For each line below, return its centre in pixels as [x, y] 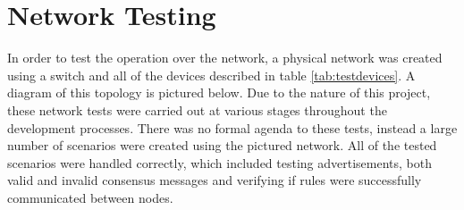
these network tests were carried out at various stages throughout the [197, 109]
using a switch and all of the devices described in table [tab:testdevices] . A [211, 75]
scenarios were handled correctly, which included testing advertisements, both [220, 162]
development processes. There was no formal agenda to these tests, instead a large [232, 127]
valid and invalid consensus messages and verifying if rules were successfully [215, 180]
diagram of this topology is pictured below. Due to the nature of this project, [219, 92]
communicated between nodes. [90, 197]
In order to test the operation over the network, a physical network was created [225, 58]
